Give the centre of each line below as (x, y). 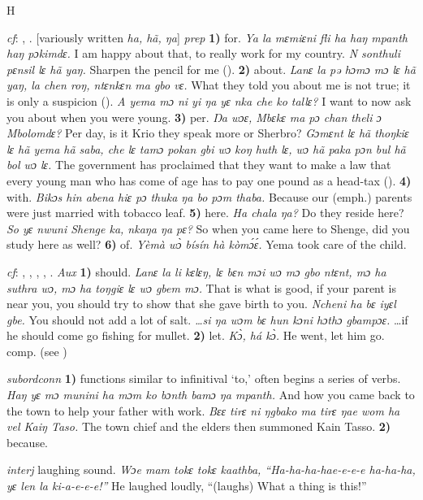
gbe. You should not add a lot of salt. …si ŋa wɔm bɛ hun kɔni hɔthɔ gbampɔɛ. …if (207, 319)
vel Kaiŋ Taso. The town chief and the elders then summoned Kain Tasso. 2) (199, 426)
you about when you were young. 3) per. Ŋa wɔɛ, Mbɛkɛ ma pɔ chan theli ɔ (194, 117)
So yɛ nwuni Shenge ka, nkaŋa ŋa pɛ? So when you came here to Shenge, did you (208, 228)
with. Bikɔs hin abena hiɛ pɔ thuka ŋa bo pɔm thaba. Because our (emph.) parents (209, 196)
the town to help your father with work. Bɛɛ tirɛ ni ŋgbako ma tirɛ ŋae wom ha (203, 410)
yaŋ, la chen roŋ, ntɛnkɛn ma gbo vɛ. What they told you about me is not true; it (209, 85)
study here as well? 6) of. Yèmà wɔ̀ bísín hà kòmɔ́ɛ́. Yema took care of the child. (207, 244)
